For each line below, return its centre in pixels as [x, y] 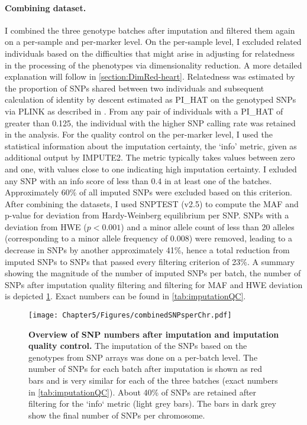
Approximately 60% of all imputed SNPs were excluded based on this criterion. [148, 192]
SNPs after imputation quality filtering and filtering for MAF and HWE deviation [154, 284]
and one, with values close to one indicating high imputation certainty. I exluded [151, 169]
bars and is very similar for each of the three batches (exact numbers [153, 380]
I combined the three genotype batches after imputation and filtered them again [150, 30]
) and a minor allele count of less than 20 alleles [208, 226]
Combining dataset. [46, 7]
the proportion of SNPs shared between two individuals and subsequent [135, 88]
